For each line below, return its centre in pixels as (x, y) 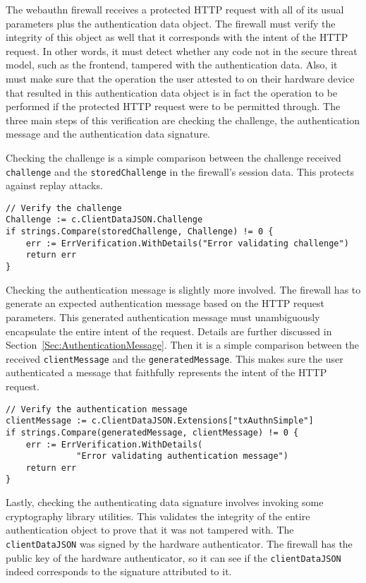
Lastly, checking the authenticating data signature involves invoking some (165, 502)
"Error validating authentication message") (182, 456)
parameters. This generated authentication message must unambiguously (163, 317)
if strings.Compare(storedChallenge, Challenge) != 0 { (140, 232)
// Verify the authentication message (97, 409)
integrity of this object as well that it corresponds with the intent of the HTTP (177, 37)
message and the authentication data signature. (108, 134)
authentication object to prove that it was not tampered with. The (150, 530)
